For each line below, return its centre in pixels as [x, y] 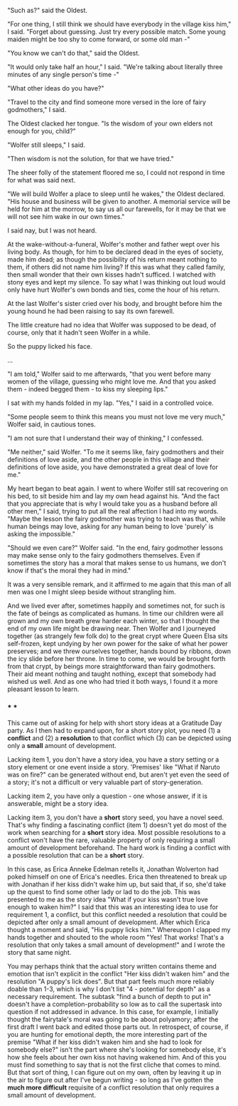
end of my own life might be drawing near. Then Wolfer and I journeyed [112, 628]
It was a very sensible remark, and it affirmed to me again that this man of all [119, 584]
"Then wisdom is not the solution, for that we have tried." [91, 159]
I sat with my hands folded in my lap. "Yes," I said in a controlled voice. [111, 403]
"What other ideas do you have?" [56, 88]
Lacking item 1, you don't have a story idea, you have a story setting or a [113, 759]
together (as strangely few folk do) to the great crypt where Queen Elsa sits [118, 636]
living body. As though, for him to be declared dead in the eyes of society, [115, 252]
